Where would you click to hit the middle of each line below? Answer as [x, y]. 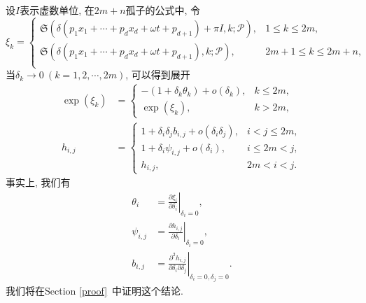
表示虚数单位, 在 [57, 10]
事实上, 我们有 [38, 182]
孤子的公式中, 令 [163, 10]
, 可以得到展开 [158, 75]
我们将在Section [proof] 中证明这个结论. [95, 291]
